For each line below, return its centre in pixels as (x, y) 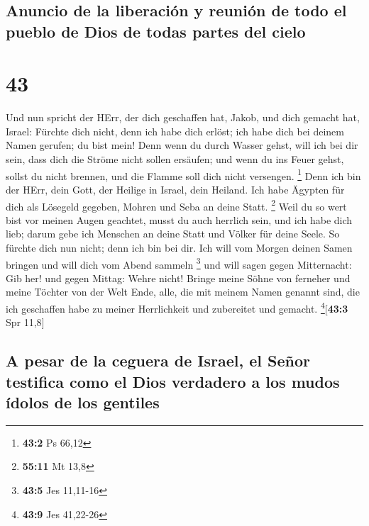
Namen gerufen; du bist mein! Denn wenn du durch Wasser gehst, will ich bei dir (182, 145)
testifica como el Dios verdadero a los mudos (173, 381)
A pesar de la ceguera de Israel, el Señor (158, 360)
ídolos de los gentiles (83, 402)
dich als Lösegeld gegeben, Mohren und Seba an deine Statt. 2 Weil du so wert (176, 205)
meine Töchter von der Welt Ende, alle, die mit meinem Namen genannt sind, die (183, 292)
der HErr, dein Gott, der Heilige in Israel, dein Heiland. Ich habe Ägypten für (175, 189)
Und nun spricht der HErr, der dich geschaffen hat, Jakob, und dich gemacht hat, (183, 117)
